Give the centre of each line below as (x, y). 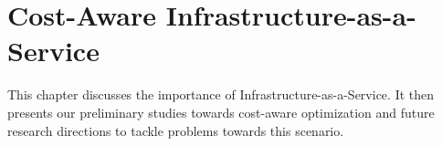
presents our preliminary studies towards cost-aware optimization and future (221, 112)
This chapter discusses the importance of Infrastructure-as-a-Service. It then (221, 94)
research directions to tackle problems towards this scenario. (176, 130)
